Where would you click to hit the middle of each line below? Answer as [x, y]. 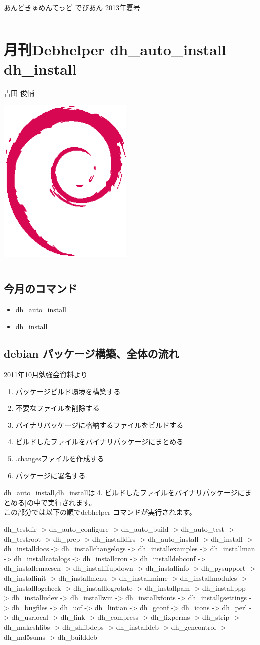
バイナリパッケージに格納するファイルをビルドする [100, 425]
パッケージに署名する [51, 475]
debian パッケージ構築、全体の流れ [92, 353]
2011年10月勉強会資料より [46, 374]
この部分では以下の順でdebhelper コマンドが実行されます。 [100, 512]
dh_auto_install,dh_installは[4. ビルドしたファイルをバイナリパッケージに [124, 492]
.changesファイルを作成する [60, 459]
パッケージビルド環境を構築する [68, 391]
